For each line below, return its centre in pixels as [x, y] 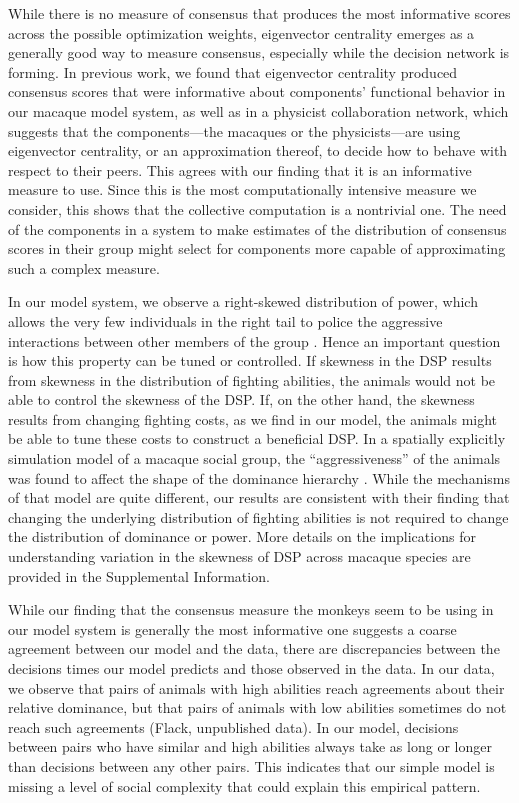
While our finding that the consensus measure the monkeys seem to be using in [251, 609]
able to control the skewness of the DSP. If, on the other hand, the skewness [241, 399]
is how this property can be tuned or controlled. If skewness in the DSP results [250, 360]
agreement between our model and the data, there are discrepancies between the [254, 648]
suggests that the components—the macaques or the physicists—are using [234, 130]
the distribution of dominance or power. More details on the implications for [242, 536]
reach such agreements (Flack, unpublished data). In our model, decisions [233, 726]
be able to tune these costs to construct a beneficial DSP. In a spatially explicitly [257, 438]
